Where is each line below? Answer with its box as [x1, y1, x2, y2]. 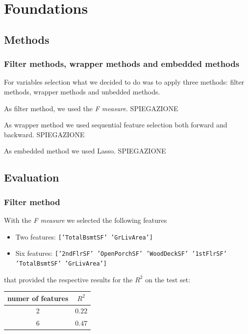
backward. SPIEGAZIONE [4, 129, 85, 139]
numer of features [7, 293, 69, 303]
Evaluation [4, 170, 59, 185]
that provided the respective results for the [4, 274, 133, 284]
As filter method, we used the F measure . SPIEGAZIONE [4, 103, 178, 113]
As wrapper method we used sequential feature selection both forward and [4, 120, 227, 130]
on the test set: [145, 274, 191, 284]
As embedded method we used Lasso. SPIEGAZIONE [4, 146, 166, 156]
